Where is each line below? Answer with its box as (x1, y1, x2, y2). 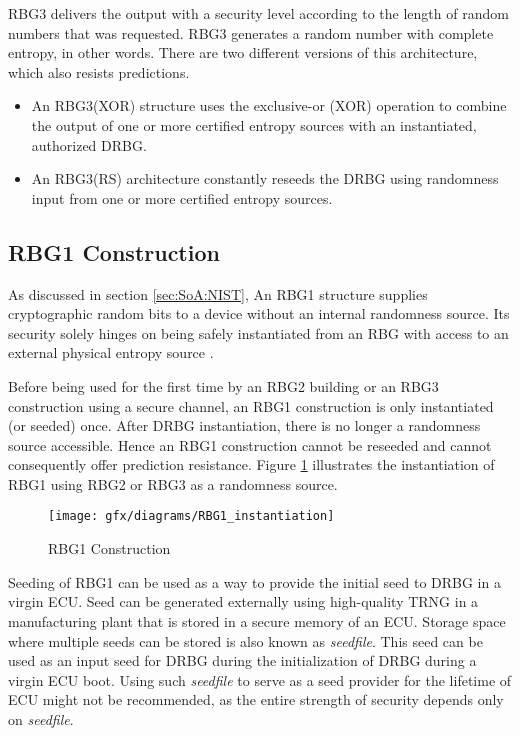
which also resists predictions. (8, 61, 190, 82)
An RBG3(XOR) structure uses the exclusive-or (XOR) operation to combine (31, 95, 507, 116)
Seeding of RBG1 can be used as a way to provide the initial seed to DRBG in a (8, 571, 501, 592)
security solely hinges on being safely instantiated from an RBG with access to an (8, 322, 509, 343)
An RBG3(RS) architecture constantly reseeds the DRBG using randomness (31, 168, 499, 189)
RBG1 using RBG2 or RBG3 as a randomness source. (8, 473, 338, 494)
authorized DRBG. (31, 134, 147, 155)
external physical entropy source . (8, 342, 214, 363)
